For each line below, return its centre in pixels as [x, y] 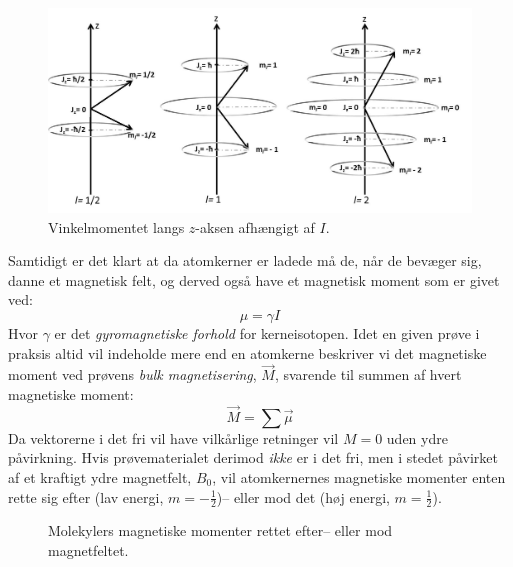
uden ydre [417, 437]
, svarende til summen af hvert [368, 374]
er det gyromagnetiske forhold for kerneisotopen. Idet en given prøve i [267, 332]
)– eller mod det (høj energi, [303, 496]
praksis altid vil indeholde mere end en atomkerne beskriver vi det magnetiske [247, 352]
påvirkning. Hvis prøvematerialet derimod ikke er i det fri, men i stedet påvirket [253, 457]
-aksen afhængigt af [255, 226]
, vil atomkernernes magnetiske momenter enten [359, 476]
